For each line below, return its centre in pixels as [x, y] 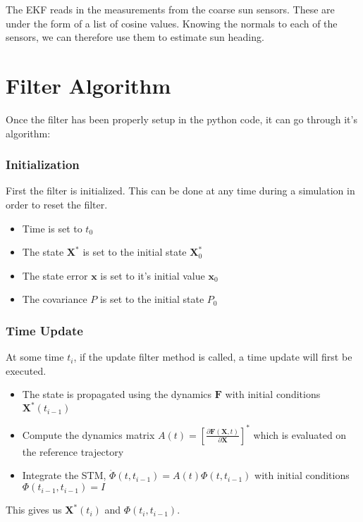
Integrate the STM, [64, 475]
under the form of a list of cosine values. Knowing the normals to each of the [172, 23]
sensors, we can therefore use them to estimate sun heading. [135, 37]
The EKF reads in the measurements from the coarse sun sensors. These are [170, 9]
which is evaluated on [300, 434]
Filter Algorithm [88, 85]
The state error [55, 275]
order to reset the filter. [57, 204]
